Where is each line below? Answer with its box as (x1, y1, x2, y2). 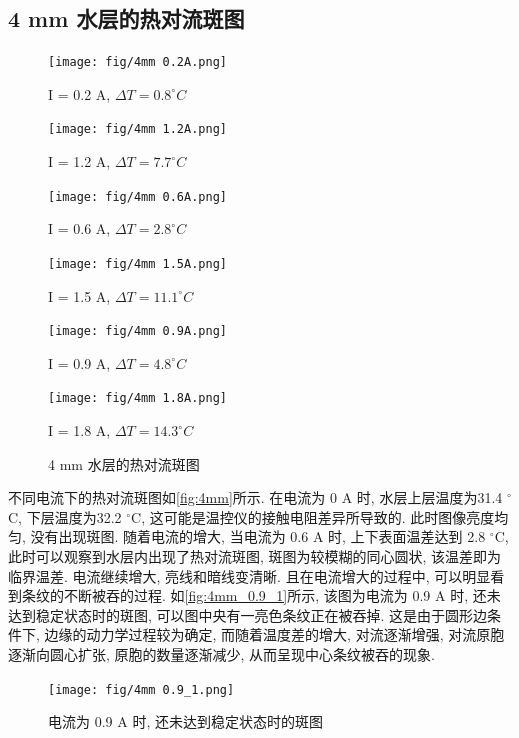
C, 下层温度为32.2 (8, 506, 122, 527)
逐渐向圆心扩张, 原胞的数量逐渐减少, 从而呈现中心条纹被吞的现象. (8, 644, 435, 665)
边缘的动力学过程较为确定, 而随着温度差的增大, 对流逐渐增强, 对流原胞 (44, 624, 505, 645)
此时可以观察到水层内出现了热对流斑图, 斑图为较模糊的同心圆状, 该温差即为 (8, 546, 502, 567)
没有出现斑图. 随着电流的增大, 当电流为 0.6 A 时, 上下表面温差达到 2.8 (30, 526, 486, 547)
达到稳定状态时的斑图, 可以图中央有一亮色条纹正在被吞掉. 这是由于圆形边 (8, 604, 488, 625)
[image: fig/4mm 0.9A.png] (48, 324, 227, 339)
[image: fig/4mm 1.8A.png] (48, 391, 227, 406)
